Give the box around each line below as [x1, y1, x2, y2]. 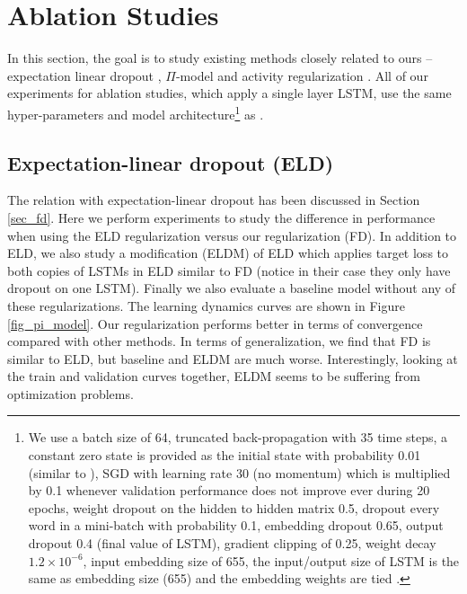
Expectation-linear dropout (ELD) [7, 148, 334, 176]
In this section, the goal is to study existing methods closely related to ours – [7, 49, 433, 67]
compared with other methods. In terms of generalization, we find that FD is [7, 332, 431, 350]
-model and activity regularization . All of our [175, 66, 428, 84]
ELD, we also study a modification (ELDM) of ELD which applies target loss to [7, 244, 449, 262]
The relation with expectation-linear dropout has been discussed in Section [7, 191, 420, 209]
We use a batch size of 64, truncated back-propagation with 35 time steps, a [28, 428, 448, 447]
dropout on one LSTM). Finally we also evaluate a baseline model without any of [7, 279, 456, 297]
